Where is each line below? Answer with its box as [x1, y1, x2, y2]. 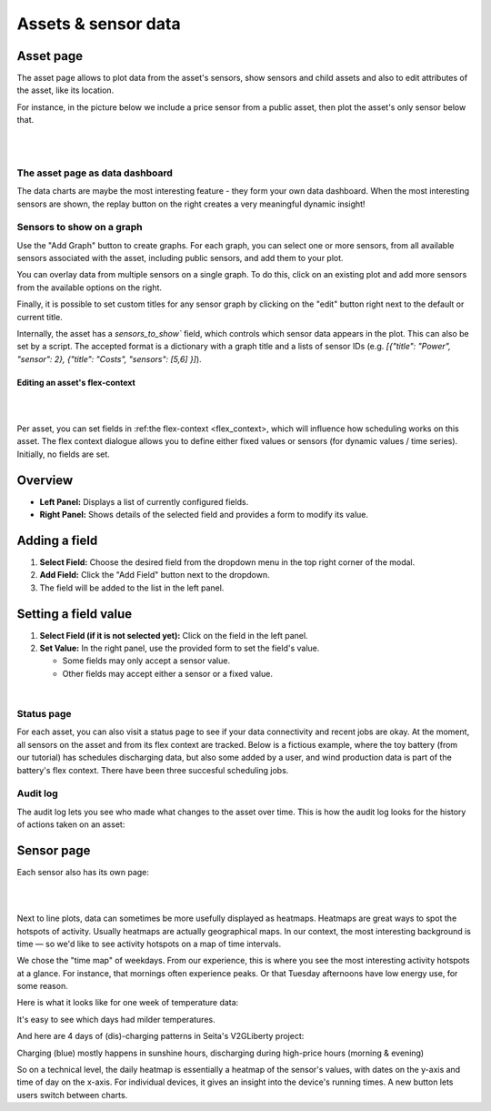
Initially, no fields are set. [16, 449, 111, 460]
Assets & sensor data [16, 14, 181, 34]
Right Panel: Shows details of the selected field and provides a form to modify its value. [39, 510, 368, 520]
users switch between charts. [16, 1089, 128, 1100]
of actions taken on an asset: [16, 819, 125, 830]
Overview [16, 472, 74, 488]
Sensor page [16, 843, 91, 858]
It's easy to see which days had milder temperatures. [16, 1014, 215, 1025]
